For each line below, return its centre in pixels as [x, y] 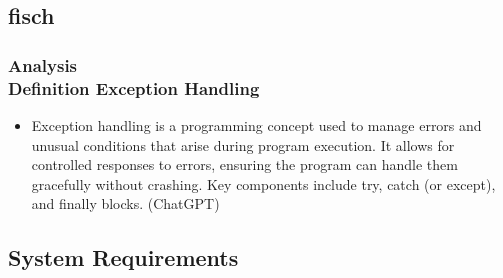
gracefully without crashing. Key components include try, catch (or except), [263, 183]
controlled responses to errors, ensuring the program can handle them [244, 164]
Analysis [43, 64]
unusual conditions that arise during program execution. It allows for [243, 144]
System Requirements [123, 257]
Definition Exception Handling [134, 87]
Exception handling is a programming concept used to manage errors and [256, 124]
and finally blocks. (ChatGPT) [125, 203]
